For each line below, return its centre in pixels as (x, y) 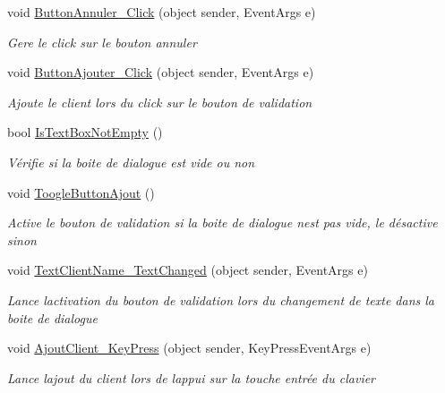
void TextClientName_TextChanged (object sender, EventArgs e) (188, 270)
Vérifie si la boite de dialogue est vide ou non (131, 162)
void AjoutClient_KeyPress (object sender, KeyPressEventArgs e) (189, 348)
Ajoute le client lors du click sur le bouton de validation (160, 102)
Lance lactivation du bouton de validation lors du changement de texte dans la (221, 299)
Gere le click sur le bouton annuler (102, 42)
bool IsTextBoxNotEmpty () (85, 132)
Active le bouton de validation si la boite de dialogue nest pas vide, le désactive (222, 222)
